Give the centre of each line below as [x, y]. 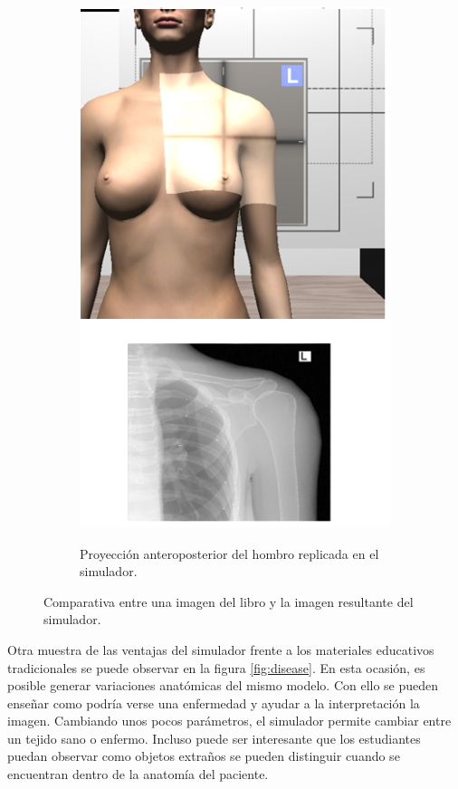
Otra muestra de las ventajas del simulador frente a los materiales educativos [221, 649]
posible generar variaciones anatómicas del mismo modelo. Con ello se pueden [223, 685]
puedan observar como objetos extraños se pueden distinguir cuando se [204, 756]
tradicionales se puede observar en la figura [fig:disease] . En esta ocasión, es [216, 667]
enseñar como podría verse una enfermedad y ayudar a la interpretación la [214, 702]
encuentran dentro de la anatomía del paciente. [138, 774]
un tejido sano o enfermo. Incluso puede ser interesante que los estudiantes [214, 738]
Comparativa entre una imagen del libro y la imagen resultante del [229, 601]
